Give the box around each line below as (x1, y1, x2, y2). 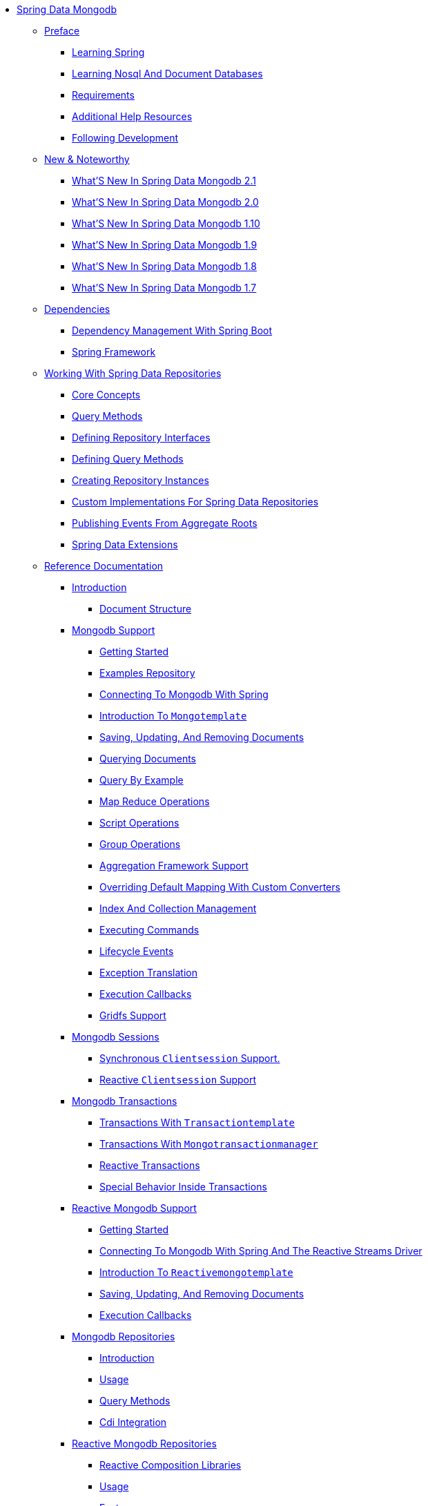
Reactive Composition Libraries (99, 1459, 242, 1471)
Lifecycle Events (99, 945, 174, 957)
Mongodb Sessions (72, 1031, 159, 1043)
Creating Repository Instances (72, 474, 209, 486)
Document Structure (99, 603, 192, 615)
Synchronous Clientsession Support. (99, 1052, 280, 1064)
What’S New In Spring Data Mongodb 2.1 (72, 175, 256, 186)
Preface (44, 25, 80, 37)
